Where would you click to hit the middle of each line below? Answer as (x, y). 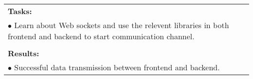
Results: (24, 53)
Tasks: (20, 11)
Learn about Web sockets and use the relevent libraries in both (122, 25)
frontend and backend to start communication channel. (101, 36)
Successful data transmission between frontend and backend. (117, 67)
